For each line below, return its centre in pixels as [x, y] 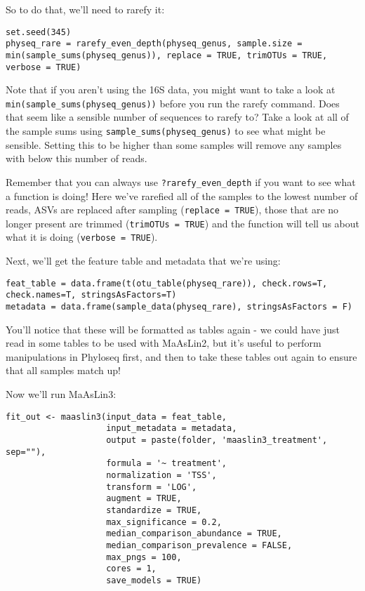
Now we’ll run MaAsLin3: [61, 394]
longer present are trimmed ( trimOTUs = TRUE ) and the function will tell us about [183, 223]
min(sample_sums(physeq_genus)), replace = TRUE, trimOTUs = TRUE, [167, 55]
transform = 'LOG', [152, 487]
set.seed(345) [39, 32]
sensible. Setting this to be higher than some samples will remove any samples [174, 144]
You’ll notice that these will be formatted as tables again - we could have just [173, 329]
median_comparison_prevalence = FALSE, [199, 545]
